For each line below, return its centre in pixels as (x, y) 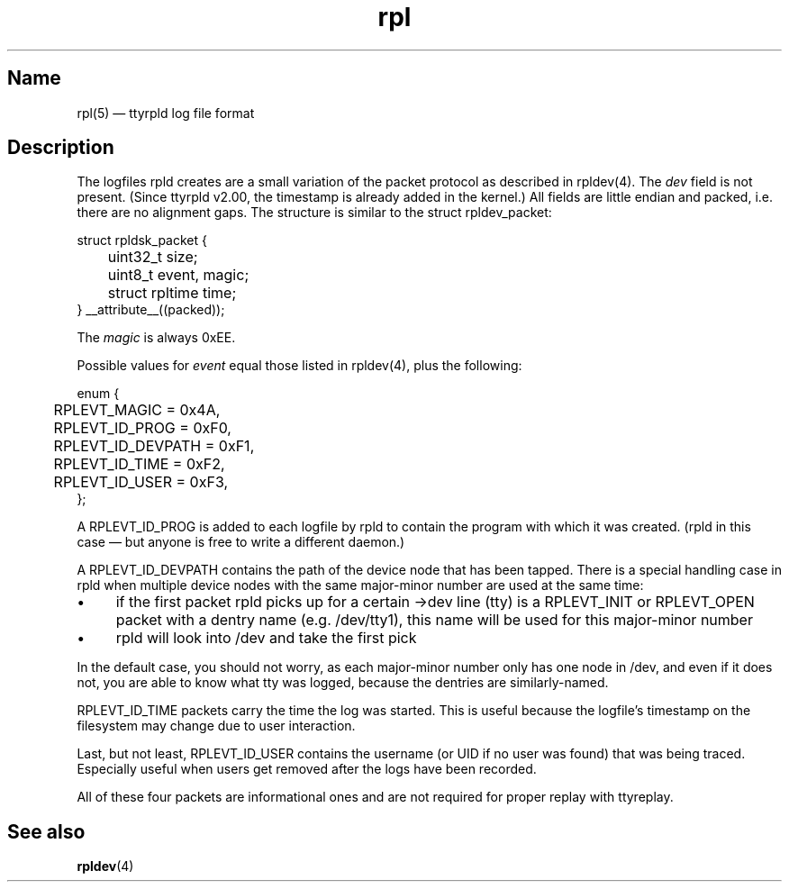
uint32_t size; (153, 257)
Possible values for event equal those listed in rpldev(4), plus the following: (299, 366)
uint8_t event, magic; (178, 275)
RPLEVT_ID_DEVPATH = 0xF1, (154, 446)
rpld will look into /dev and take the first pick (266, 638)
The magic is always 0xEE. (156, 338)
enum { (98, 394)
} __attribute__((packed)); (151, 310)
